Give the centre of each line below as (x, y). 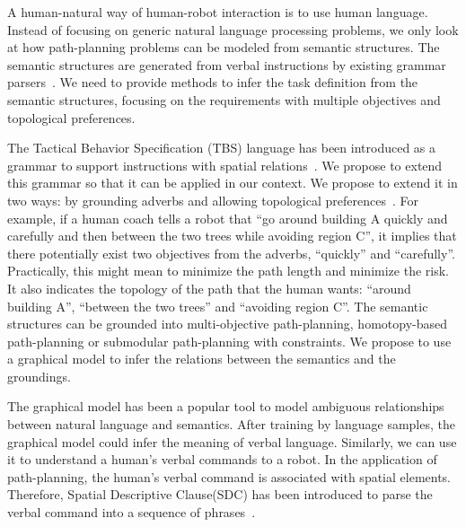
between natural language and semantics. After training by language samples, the (231, 424)
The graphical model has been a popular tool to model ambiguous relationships (226, 406)
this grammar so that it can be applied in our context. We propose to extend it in (233, 183)
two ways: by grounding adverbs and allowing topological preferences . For (213, 200)
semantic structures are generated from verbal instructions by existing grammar (227, 64)
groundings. (39, 376)
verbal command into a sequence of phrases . (132, 512)
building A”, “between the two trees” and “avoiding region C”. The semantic (218, 306)
